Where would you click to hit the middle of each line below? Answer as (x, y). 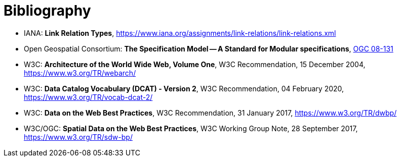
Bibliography (47, 11)
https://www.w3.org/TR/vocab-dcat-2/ (88, 97)
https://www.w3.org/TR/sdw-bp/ (78, 137)
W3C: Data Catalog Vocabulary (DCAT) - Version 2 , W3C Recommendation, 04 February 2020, (184, 88)
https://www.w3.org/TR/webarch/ (80, 73)
